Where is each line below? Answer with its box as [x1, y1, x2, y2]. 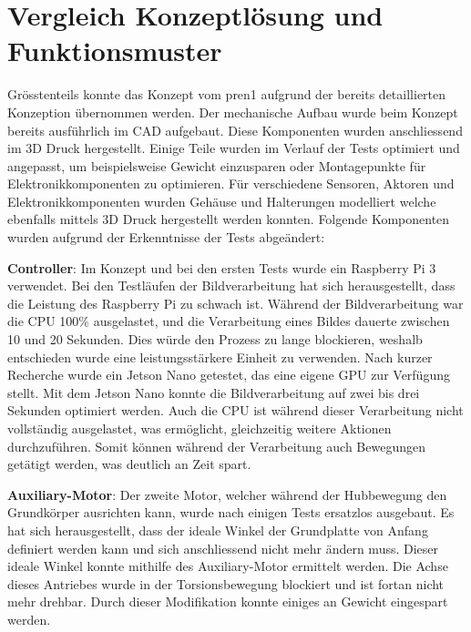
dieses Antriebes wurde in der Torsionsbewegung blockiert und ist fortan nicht [7, 574, 445, 593]
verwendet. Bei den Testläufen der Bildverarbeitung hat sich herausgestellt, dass [7, 276, 456, 295]
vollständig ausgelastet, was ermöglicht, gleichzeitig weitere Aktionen [7, 419, 392, 437]
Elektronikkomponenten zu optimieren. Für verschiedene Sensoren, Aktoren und [7, 174, 455, 193]
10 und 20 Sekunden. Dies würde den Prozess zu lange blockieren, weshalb [7, 330, 423, 349]
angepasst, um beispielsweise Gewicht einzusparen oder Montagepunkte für [7, 156, 426, 175]
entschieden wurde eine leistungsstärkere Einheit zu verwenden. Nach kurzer [7, 347, 433, 366]
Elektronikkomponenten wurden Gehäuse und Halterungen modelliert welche [7, 191, 436, 210]
